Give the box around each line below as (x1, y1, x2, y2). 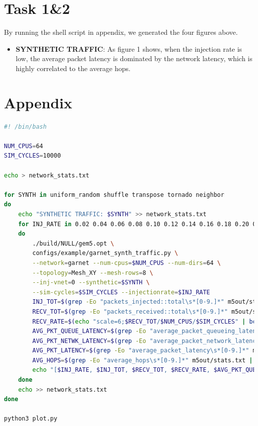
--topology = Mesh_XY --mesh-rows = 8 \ (32, 269, 153, 276)
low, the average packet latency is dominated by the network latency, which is (15, 53, 253, 64)
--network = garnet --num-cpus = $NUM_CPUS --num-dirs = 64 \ (32, 259, 221, 266)
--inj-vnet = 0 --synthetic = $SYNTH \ (32, 279, 150, 286)
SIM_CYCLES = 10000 (4, 152, 61, 160)
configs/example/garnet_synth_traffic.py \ (32, 250, 178, 257)
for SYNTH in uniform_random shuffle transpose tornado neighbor (4, 191, 224, 198)
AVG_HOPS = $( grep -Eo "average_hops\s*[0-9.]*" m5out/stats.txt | (32, 356, 253, 364)
